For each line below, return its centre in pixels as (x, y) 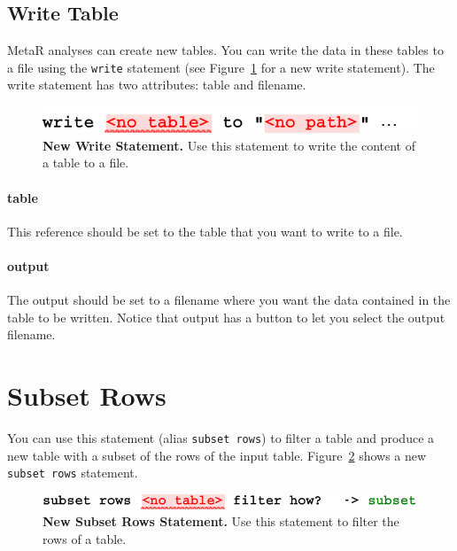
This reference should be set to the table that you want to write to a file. (205, 231)
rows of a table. (85, 538)
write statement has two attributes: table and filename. (157, 85)
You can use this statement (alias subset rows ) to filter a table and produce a (221, 438)
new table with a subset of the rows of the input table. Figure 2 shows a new (217, 455)
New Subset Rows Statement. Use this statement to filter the (221, 521)
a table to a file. (86, 163)
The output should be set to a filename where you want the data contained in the (229, 300)
